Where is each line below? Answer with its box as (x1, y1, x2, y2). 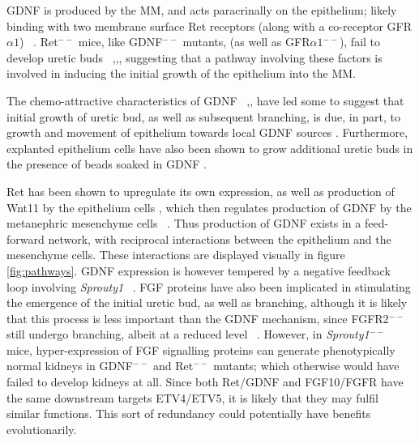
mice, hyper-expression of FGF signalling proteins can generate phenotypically (6, 341, 395, 358)
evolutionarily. (6, 420, 77, 437)
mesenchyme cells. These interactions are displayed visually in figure (6, 246, 345, 263)
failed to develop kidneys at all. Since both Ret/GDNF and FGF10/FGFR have (6, 373, 404, 390)
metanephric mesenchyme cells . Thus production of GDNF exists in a (6, 215, 361, 232)
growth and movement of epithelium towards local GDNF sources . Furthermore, (6, 124, 408, 141)
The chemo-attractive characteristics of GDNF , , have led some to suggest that (6, 92, 404, 109)
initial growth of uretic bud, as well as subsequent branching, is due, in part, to (6, 108, 400, 125)
